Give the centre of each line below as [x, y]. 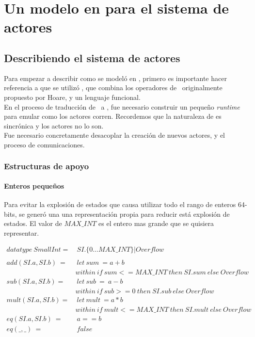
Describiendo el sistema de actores [92, 57]
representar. [22, 233]
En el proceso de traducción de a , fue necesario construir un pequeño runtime [122, 106]
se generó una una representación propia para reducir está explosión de [124, 214]
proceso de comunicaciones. [44, 144]
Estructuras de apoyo [47, 166]
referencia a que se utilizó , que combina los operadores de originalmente [113, 88]
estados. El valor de [33, 223]
